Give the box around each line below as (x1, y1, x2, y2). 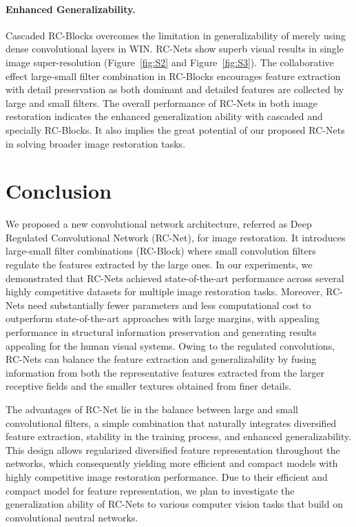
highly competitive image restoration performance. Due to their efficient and (6, 469, 328, 484)
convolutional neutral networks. (6, 510, 138, 524)
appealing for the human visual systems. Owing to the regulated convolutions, (6, 338, 335, 352)
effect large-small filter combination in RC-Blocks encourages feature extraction (6, 68, 341, 83)
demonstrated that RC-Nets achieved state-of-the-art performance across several (6, 270, 344, 285)
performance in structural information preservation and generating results (6, 325, 317, 339)
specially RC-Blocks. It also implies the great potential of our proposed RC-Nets (6, 122, 345, 137)
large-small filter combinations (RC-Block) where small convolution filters (6, 243, 316, 258)
